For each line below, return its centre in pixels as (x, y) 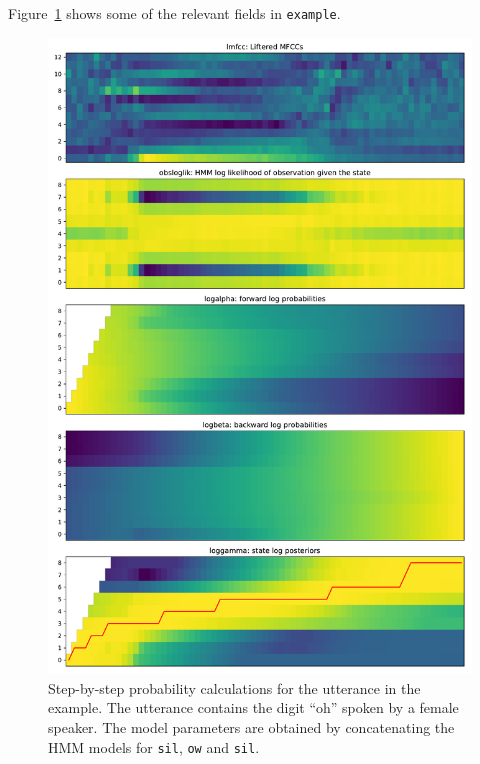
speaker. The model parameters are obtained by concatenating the (251, 727)
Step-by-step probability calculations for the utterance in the (234, 687)
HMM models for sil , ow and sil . (154, 746)
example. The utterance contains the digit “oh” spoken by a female (253, 707)
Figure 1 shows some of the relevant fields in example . (174, 13)
